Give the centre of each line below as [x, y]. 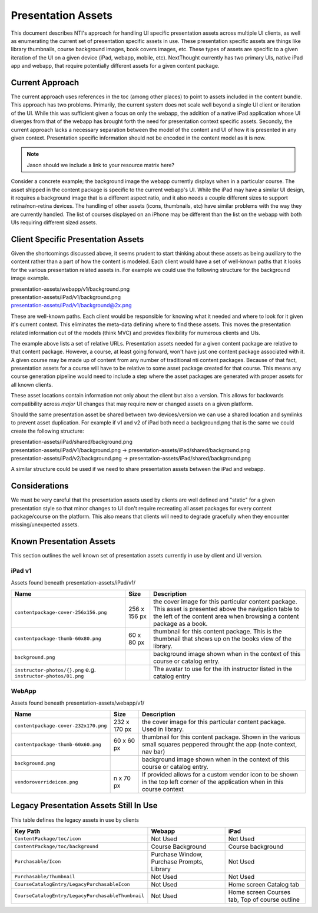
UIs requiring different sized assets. [54, 223]
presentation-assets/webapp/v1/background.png [70, 289]
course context [163, 789]
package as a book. [180, 623]
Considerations [40, 486]
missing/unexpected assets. [45, 524]
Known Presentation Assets [63, 542]
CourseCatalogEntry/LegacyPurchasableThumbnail [79, 896]
